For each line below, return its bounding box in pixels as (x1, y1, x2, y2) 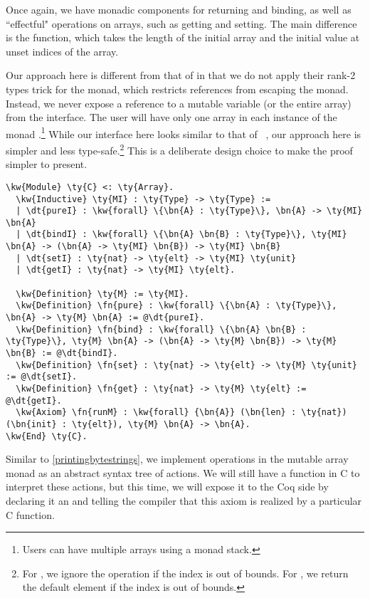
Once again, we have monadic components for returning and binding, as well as (6, 2, 351, 16)
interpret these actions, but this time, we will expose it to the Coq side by (6, 479, 329, 494)
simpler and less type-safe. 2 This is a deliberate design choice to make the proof (6, 141, 353, 157)
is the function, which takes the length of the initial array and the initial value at (6, 30, 360, 45)
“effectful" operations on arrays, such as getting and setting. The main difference (6, 16, 357, 31)
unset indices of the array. (6, 43, 119, 58)
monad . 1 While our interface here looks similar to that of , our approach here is (6, 124, 361, 141)
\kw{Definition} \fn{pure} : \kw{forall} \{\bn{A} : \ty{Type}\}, (16, 300, 337, 311)
